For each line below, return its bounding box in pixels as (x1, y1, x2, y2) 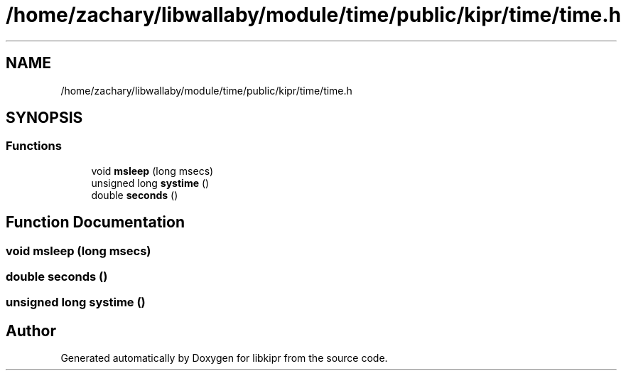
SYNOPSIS (6, 109, 83, 127)
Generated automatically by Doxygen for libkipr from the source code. (60, 352, 388, 365)
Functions (6, 139, 62, 154)
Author (6, 321, 56, 340)
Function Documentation (6, 213, 185, 232)
